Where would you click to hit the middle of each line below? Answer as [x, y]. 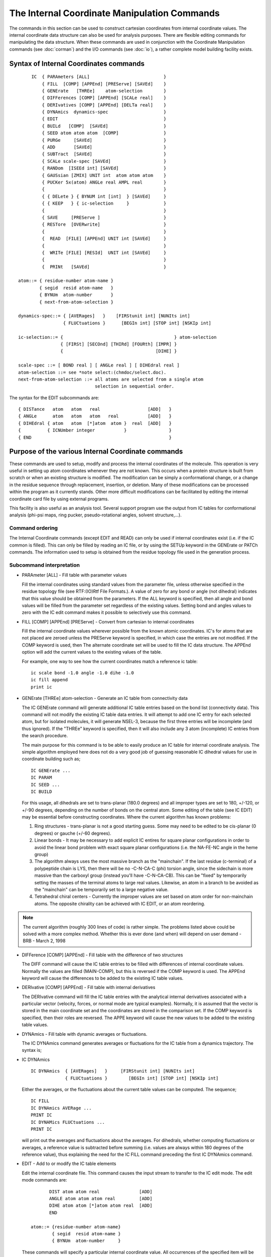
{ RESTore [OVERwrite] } [104, 225]
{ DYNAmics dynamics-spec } [104, 112]
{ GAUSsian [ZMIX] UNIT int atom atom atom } [104, 175]
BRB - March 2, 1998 [44, 941]
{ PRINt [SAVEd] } [104, 267]
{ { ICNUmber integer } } [95, 430]
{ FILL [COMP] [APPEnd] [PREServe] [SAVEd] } [104, 84]
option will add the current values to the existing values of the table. [92, 652]
